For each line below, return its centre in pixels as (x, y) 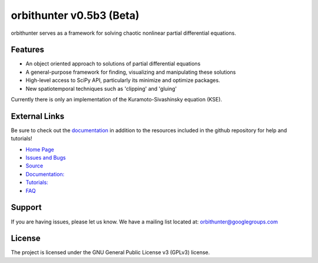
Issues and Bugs (46, 158)
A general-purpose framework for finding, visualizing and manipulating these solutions (131, 72)
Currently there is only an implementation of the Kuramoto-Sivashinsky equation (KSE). (117, 100)
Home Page (40, 149)
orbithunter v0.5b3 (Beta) (75, 15)
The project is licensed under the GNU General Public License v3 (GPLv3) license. (110, 252)
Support (26, 207)
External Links (38, 116)
